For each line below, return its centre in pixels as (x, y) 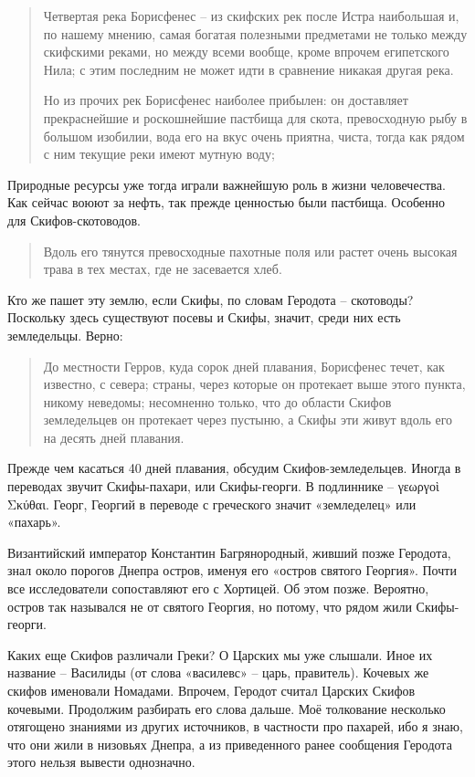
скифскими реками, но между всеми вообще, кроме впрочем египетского (246, 52)
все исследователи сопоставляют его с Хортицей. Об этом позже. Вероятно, (218, 588)
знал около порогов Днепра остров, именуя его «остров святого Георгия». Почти (232, 570)
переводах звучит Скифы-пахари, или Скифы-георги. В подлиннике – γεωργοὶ (223, 486)
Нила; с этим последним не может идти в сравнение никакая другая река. (248, 69)
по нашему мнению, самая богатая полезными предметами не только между (255, 33)
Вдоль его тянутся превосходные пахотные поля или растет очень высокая (250, 251)
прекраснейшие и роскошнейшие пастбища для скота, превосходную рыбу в (255, 117)
